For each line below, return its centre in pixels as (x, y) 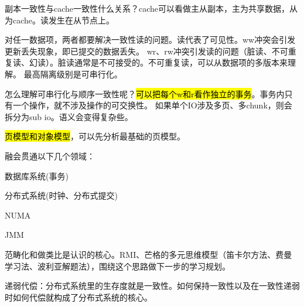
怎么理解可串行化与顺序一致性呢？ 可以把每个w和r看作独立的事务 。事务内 (145, 93)
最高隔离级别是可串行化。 (73, 74)
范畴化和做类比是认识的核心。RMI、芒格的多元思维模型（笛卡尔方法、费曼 (148, 254)
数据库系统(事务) (37, 175)
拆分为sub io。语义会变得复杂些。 (69, 116)
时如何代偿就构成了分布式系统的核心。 (78, 297)
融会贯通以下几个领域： (50, 156)
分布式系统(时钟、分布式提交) (61, 195)
